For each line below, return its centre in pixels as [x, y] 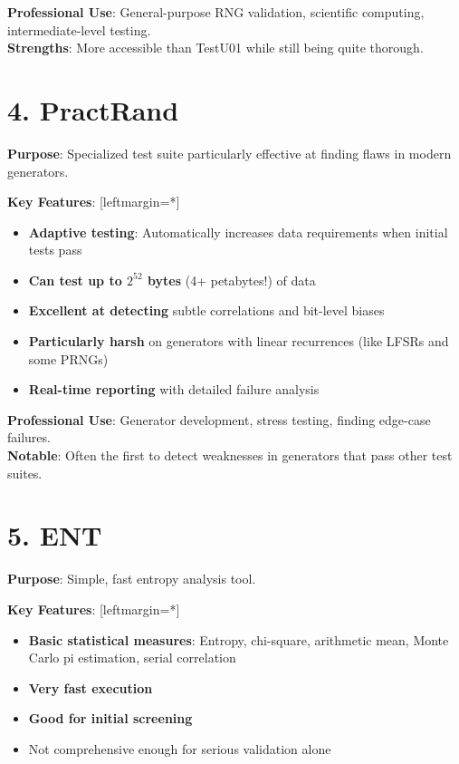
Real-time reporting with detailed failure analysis [174, 389]
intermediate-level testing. [79, 29]
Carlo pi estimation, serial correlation [132, 658]
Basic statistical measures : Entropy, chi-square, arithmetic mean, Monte [239, 639]
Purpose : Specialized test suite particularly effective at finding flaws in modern [229, 153]
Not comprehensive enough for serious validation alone [180, 748]
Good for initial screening [110, 718]
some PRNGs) [68, 358]
